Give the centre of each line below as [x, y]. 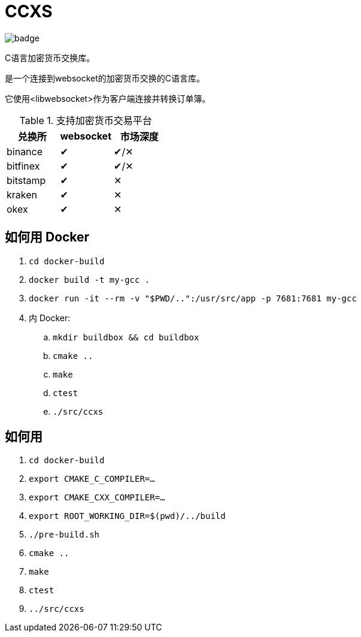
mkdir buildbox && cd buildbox [126, 337]
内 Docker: [50, 318]
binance [25, 151]
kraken [22, 194]
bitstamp [26, 180]
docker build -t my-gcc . [90, 280]
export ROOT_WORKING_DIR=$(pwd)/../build [127, 516]
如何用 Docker [47, 237]
